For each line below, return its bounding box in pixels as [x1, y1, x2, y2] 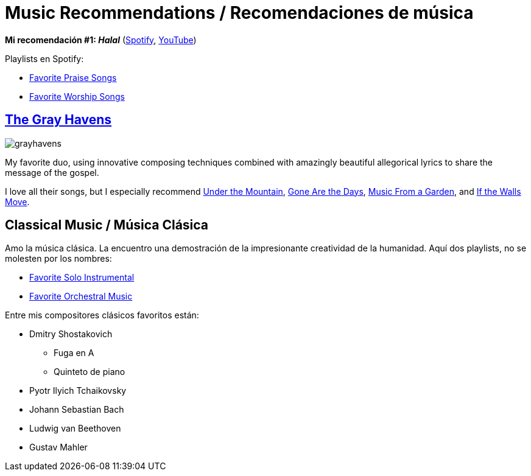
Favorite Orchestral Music [29, 291, 133, 302]
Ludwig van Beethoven [29, 423, 121, 434]
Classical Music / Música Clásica [5, 217, 209, 233]
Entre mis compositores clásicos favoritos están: [5, 310, 199, 321]
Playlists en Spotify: [5, 53, 84, 64]
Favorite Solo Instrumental [29, 272, 135, 283]
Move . [5, 196, 30, 207]
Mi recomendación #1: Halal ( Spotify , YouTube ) [5, 34, 197, 45]
